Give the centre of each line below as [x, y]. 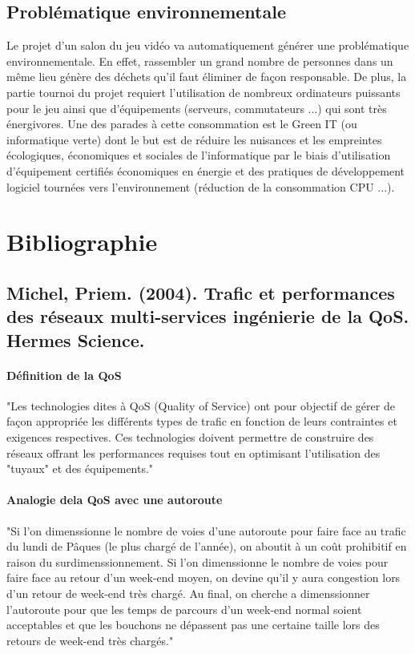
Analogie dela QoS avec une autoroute [115, 500]
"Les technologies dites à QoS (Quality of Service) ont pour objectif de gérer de [201, 405]
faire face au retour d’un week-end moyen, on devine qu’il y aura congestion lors [203, 577]
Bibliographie [82, 242]
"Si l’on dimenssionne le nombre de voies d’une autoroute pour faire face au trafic [206, 530]
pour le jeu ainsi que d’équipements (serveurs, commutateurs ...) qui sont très [197, 108]
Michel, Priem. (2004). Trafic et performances [201, 292]
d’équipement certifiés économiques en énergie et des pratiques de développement [205, 170]
